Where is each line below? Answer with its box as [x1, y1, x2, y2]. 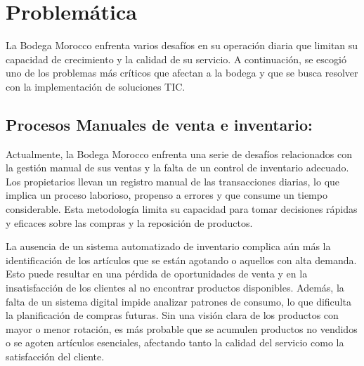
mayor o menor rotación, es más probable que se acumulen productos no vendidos [6, 321, 358, 336]
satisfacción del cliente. [6, 349, 105, 364]
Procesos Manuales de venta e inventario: [6, 113, 313, 135]
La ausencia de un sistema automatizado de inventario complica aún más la [6, 239, 331, 254]
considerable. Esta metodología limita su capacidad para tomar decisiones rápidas [6, 202, 358, 216]
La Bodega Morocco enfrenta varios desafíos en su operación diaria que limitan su [6, 38, 358, 53]
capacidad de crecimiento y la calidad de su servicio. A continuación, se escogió [6, 51, 346, 66]
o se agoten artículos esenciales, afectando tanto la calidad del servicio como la [6, 335, 344, 350]
